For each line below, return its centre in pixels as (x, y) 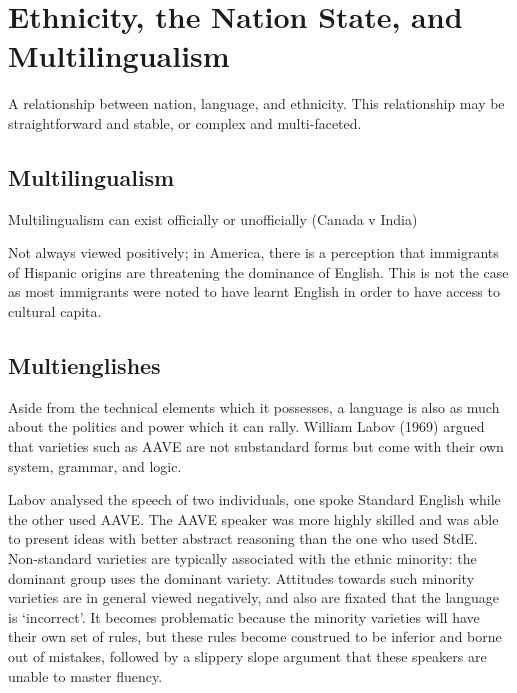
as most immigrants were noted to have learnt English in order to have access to (254, 291)
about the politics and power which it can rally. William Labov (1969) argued (246, 426)
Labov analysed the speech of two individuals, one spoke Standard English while (254, 499)
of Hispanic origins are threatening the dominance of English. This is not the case (258, 271)
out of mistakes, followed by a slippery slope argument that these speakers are (247, 656)
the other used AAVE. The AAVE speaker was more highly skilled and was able (253, 518)
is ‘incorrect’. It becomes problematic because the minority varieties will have (244, 616)
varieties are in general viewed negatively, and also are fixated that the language (254, 597)
